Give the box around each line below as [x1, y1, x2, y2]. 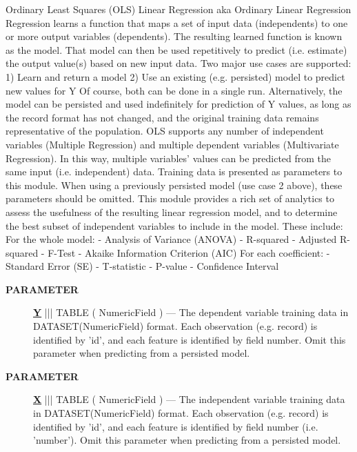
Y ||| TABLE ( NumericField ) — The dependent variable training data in [33, 305, 349, 320]
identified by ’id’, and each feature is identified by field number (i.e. [33, 419, 318, 433]
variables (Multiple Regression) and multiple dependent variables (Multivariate [6, 137, 339, 151]
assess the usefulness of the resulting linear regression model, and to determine [6, 204, 338, 219]
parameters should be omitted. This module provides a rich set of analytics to [6, 191, 334, 206]
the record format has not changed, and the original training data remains [6, 110, 319, 124]
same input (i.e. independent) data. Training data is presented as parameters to [6, 164, 343, 179]
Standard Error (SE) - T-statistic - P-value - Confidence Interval [6, 259, 279, 273]
